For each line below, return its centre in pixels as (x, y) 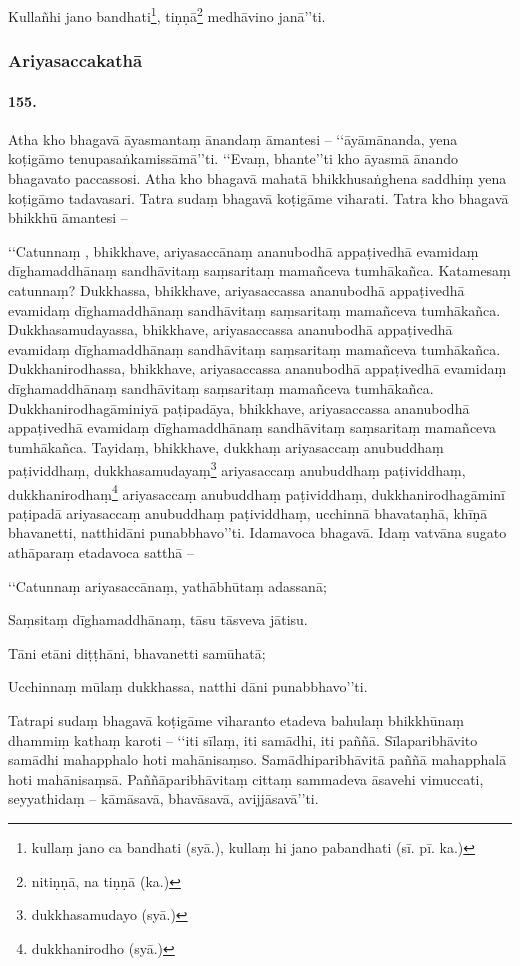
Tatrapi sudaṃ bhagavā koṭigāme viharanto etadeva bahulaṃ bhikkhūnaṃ (236, 720)
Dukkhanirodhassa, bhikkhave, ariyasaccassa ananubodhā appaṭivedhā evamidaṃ (257, 368)
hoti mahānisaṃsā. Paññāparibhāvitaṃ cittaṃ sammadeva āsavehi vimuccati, (246, 778)
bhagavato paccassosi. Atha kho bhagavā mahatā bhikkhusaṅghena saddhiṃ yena (257, 178)
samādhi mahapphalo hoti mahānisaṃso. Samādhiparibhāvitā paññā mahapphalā (257, 759)
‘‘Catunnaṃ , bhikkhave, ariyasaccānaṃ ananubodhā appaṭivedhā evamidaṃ (243, 250)
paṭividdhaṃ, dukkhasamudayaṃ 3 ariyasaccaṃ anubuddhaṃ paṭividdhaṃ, (237, 469)
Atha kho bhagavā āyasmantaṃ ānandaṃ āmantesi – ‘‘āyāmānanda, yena (233, 138)
